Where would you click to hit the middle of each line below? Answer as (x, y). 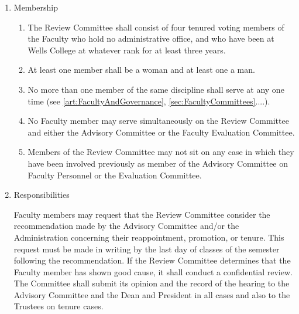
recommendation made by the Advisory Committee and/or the (126, 226)
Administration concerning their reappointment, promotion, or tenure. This (149, 237)
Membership (36, 7)
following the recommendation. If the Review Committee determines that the (152, 260)
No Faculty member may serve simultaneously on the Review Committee (158, 121)
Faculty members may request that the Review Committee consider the (142, 214)
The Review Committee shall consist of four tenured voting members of (156, 27)
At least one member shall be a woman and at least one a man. (141, 70)
